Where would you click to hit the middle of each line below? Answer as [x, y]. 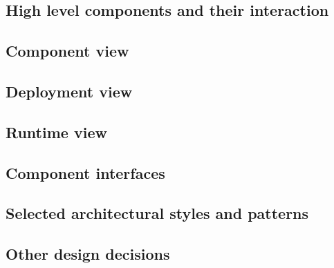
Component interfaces [85, 172]
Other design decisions [88, 254]
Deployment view [69, 91]
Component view [67, 51]
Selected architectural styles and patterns [157, 213]
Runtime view [56, 132]
